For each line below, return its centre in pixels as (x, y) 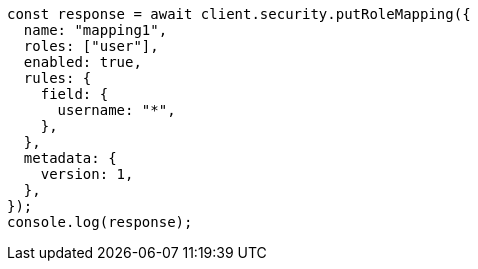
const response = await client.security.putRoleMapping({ (239, 14)
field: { (74, 94)
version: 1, (87, 174)
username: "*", (116, 110)
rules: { (57, 78)
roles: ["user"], (91, 46)
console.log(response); (100, 222)
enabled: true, (82, 62)
